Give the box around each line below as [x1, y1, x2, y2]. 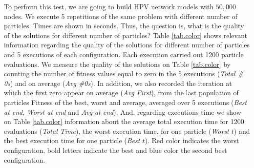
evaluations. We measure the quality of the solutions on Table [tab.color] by [4, 59, 231, 69]
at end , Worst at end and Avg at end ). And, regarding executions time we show [4, 106, 241, 117]
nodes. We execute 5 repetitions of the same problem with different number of [4, 11, 237, 21]
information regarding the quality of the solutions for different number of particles [4, 40, 250, 50]
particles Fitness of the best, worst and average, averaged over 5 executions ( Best [4, 97, 247, 107]
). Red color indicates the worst [145, 135, 239, 146]
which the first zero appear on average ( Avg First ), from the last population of [4, 87, 239, 98]
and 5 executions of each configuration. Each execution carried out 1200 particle [4, 49, 244, 59]
